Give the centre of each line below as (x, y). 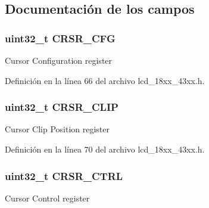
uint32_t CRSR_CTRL (64, 176)
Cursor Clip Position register (57, 129)
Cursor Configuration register (59, 60)
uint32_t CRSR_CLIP (62, 107)
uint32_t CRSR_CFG (60, 38)
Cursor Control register (47, 198)
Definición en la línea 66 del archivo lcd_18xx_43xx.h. (105, 80)
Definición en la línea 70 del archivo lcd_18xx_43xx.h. (105, 149)
